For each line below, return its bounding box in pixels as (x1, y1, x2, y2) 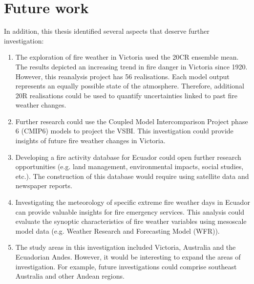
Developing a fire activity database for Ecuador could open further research (15, 152, 241, 162)
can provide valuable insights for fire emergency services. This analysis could (15, 206, 244, 217)
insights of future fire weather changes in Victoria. (15, 135, 166, 146)
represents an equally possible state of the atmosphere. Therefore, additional (15, 81, 244, 91)
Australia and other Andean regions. (15, 271, 125, 281)
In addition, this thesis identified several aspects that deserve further (4, 26, 210, 36)
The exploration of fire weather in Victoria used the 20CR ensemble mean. (15, 52, 239, 62)
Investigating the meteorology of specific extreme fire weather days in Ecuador (15, 197, 250, 207)
